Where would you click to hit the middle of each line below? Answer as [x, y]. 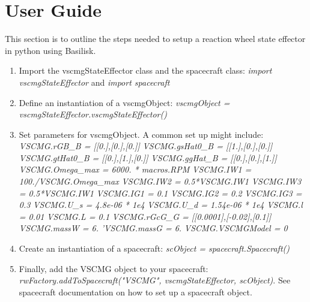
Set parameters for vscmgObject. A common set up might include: [141, 134]
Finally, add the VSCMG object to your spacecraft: [114, 268]
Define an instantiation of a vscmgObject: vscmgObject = [124, 102]
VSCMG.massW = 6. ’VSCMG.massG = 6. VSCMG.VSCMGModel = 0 [153, 228]
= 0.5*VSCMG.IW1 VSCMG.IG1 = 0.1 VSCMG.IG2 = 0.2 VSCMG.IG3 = [160, 193]
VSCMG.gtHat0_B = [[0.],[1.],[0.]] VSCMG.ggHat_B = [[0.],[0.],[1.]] [148, 157]
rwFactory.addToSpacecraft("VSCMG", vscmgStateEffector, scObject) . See [155, 280]
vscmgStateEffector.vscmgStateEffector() [93, 114]
